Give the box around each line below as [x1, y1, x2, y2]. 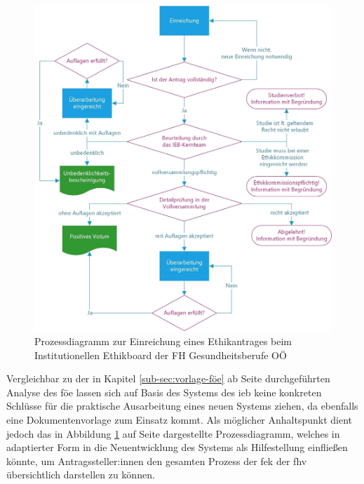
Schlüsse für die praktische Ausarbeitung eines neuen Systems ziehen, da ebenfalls [6, 398, 358, 413]
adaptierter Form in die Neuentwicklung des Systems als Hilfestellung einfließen [6, 440, 348, 455]
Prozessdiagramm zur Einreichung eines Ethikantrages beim [34, 333, 292, 348]
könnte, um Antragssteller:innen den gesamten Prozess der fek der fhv [6, 453, 307, 468]
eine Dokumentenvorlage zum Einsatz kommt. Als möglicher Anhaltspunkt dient [6, 412, 353, 426]
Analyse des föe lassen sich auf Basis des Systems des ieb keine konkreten [6, 384, 322, 399]
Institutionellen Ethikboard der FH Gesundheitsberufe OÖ [34, 347, 287, 362]
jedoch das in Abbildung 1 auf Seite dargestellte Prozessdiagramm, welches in [6, 426, 340, 441]
